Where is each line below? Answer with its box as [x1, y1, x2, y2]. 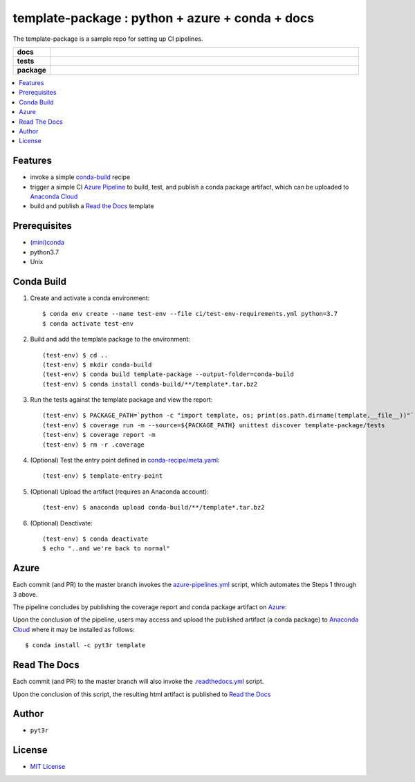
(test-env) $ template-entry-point [42, 472, 163, 480]
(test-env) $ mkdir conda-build [42, 360, 152, 369]
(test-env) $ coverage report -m [42, 431, 156, 439]
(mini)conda [30, 239, 65, 247]
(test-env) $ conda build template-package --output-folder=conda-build [42, 371, 294, 378]
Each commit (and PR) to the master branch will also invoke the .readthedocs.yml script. [12, 678, 264, 686]
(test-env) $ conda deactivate [42, 534, 149, 543]
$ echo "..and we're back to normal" [42, 545, 171, 552]
